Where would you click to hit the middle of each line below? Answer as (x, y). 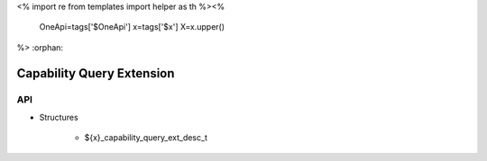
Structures (59, 117)
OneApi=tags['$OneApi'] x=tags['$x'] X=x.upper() (132, 27)
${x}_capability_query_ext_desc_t (146, 138)
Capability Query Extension (96, 73)
